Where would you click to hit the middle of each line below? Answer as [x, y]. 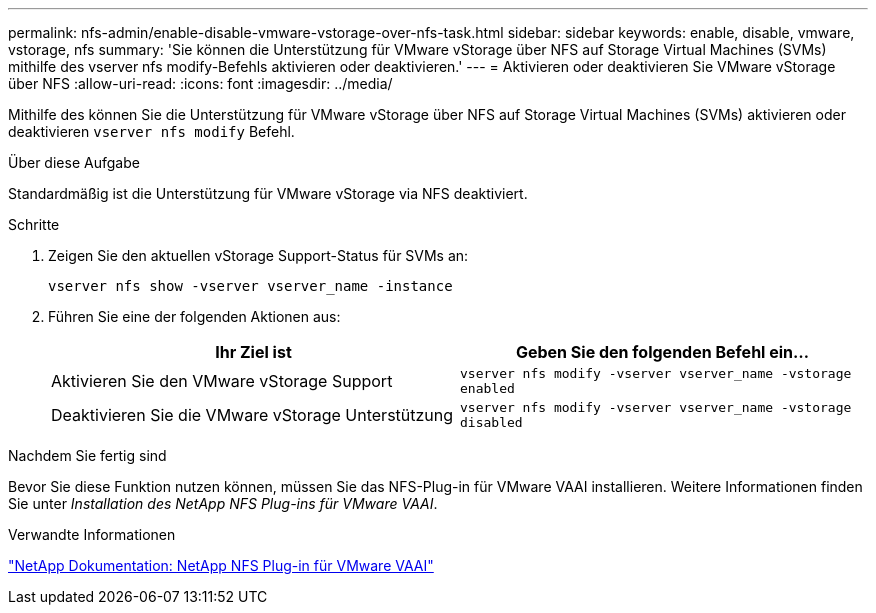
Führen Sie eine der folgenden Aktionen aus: [194, 316]
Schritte [34, 224]
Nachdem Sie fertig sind [87, 455]
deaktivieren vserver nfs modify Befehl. [151, 131]
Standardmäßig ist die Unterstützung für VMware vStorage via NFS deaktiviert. [268, 193]
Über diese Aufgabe [74, 162]
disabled [491, 422]
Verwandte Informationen [92, 534]
